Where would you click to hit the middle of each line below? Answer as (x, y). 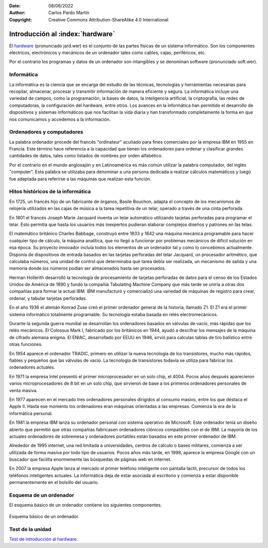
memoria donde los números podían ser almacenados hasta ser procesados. (88, 269)
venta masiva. (24, 390)
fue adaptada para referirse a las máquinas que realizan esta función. (80, 179)
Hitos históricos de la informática (50, 192)
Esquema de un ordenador (42, 495)
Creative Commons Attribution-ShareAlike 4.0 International (108, 19)
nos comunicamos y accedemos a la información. (60, 119)
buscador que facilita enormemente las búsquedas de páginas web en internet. (90, 460)
